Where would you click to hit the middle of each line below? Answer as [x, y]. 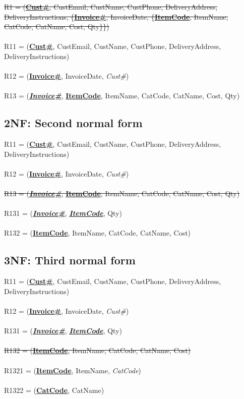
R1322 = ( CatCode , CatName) [54, 390]
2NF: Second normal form [73, 123]
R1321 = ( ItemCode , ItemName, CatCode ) [73, 370]
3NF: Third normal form [70, 260]
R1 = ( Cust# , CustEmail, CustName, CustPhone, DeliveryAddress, [111, 7]
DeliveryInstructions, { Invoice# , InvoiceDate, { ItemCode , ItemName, [116, 16]
